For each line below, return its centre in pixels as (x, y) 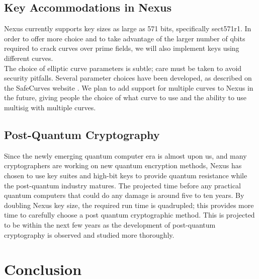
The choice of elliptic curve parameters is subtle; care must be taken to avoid (123, 68)
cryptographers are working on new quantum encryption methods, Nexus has (123, 165)
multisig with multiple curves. (50, 107)
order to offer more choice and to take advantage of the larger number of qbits (125, 38)
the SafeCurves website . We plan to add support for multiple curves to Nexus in (129, 87)
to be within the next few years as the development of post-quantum (110, 224)
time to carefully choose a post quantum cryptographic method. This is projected (129, 215)
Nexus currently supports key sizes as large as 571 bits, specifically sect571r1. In (128, 28)
